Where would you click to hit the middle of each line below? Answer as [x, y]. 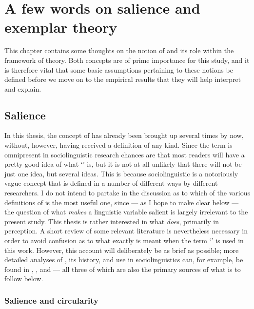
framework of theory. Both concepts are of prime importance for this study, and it [127, 60]
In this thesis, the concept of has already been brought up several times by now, [124, 135]
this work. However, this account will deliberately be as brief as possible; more [122, 250]
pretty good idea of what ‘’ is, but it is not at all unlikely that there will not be [123, 164]
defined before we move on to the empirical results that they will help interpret [123, 79]
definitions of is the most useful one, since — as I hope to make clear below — [122, 202]
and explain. [23, 88]
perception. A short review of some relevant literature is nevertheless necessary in [126, 231]
